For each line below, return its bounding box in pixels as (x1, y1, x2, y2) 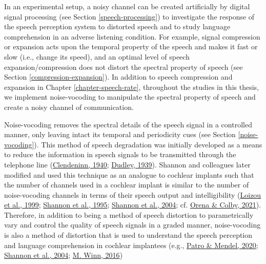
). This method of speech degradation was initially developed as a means (34, 139, 262, 149)
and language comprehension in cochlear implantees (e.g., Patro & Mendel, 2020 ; (4, 239, 258, 250)
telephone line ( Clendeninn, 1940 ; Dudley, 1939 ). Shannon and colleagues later (4, 159, 251, 169)
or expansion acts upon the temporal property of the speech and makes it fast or (4, 41, 258, 52)
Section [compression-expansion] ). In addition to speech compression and (4, 71, 233, 82)
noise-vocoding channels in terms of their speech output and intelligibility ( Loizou (4, 189, 261, 200)
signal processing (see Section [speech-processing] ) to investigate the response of (4, 11, 255, 22)
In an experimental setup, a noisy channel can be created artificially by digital (4, 1, 250, 11)
